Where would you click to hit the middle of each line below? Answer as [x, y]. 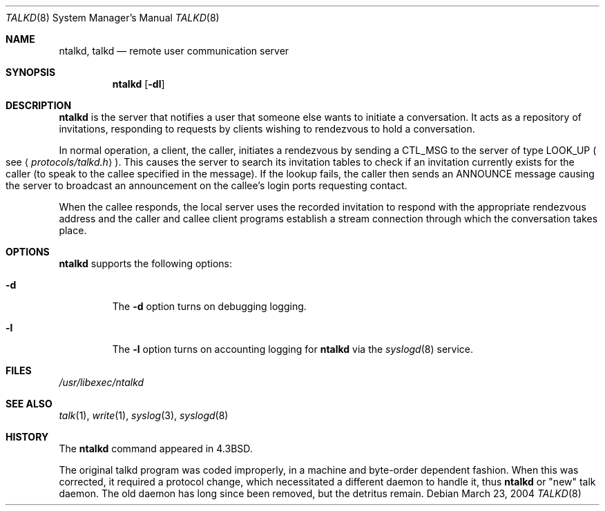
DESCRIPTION [39, 105]
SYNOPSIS [31, 72]
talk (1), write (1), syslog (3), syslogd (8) [144, 415]
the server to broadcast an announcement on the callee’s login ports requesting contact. [207, 185]
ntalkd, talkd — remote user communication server [174, 51]
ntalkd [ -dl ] [138, 84]
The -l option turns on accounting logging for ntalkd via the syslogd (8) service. [293, 349]
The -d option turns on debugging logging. [209, 306]
